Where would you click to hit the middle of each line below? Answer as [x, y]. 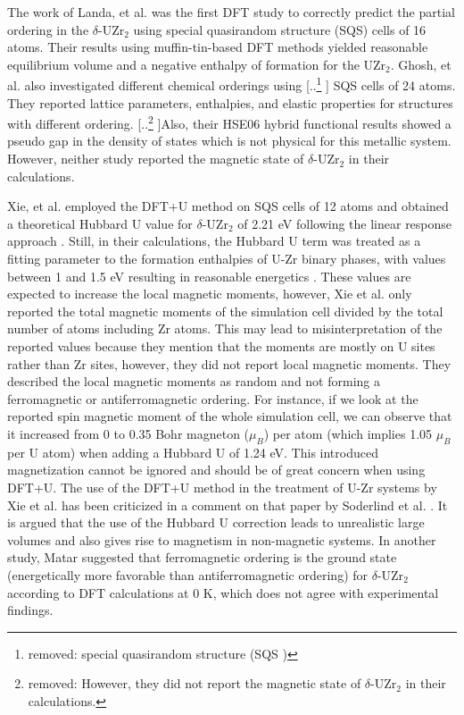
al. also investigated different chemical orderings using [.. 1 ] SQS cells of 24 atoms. [232, 84]
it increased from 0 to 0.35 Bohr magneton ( [128, 433]
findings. [30, 610]
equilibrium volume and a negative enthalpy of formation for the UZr [197, 64]
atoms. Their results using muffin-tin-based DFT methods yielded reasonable [218, 47]
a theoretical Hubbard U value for [100, 223]
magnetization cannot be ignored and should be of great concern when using [216, 470]
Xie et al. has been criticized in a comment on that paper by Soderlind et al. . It [228, 505]
